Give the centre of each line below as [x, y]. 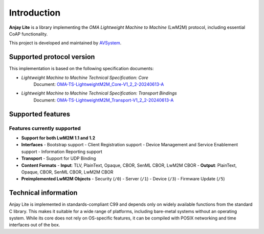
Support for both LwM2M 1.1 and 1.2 [58, 138]
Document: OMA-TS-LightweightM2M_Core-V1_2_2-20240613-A [99, 84]
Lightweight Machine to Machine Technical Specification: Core [85, 78]
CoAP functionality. [28, 34]
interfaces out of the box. [35, 225]
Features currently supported [45, 128]
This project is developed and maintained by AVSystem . [65, 43]
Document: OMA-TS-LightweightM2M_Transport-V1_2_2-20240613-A [103, 100]
